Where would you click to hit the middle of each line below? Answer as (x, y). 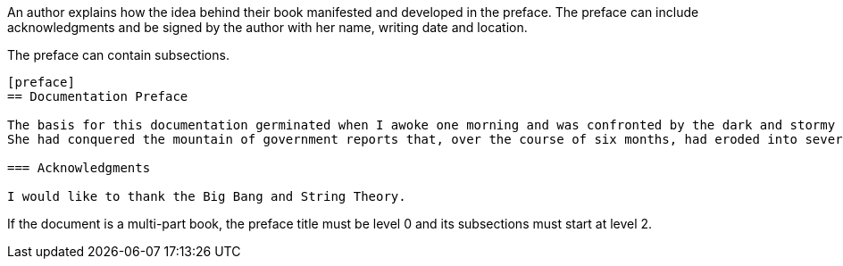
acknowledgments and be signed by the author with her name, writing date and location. (267, 27)
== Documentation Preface (98, 96)
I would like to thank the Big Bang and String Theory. (207, 196)
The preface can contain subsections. (118, 55)
